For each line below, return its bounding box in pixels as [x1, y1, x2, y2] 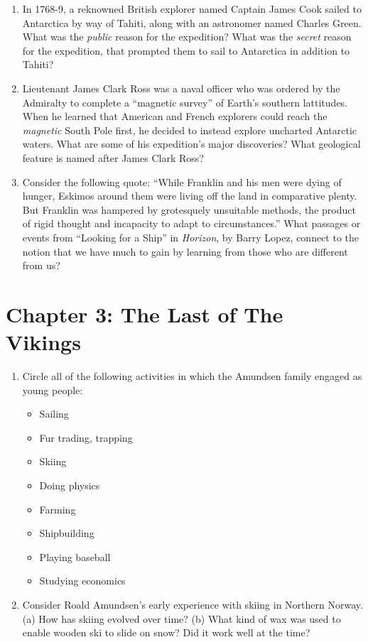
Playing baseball [39, 549, 111, 564]
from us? [22, 258, 60, 273]
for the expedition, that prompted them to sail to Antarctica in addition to [22, 43, 350, 58]
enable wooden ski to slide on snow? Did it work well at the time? [22, 625, 310, 640]
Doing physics [39, 477, 100, 492]
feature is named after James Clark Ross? [22, 150, 204, 165]
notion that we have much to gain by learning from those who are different [22, 244, 348, 259]
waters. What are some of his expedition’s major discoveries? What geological [22, 136, 361, 151]
